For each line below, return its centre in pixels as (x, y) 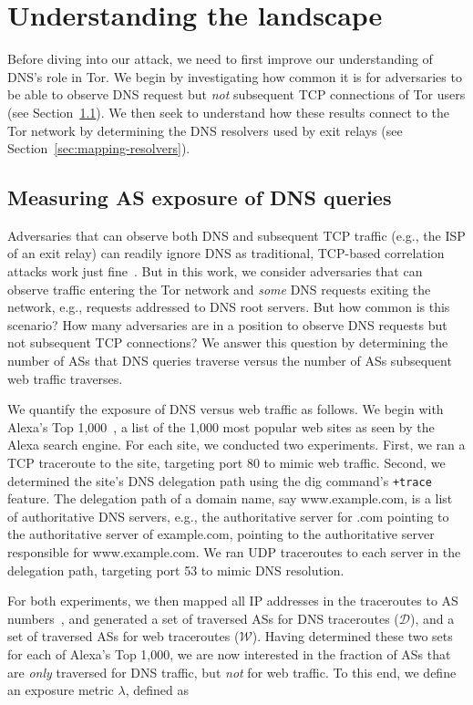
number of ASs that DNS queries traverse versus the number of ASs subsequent (230, 361)
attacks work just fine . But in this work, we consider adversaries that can (215, 271)
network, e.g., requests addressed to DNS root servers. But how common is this (229, 307)
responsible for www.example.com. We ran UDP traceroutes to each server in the (234, 552)
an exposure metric (61, 690)
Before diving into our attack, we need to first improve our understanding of (220, 59)
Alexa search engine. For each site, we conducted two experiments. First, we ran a (236, 445)
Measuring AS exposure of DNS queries (200, 197)
